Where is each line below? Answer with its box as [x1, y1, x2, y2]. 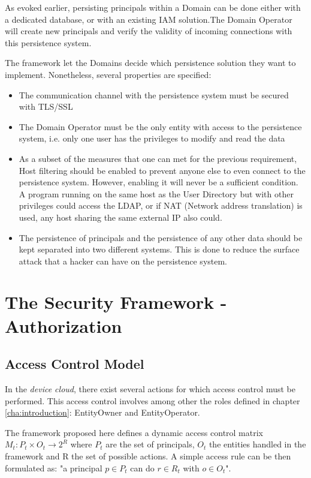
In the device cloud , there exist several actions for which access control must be [5, 383, 295, 395]
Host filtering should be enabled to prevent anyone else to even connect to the [19, 164, 306, 176]
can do [130, 461, 155, 474]
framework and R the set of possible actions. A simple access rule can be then [5, 450, 291, 462]
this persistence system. [5, 36, 92, 49]
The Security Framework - [5, 290, 227, 314]
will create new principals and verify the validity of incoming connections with [5, 25, 292, 37]
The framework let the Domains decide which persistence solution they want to [5, 56, 296, 69]
